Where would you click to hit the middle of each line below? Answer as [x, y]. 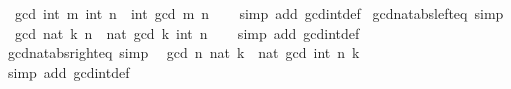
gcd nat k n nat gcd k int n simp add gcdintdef [187, 32]
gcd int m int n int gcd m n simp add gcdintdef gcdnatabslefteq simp [259, 13]
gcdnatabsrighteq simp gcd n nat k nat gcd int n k [183, 52]
